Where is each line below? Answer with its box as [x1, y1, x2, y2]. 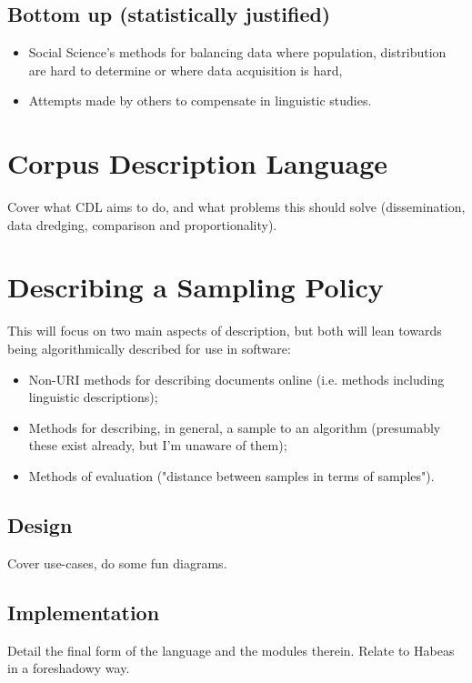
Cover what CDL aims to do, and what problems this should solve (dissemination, [7, 197, 466, 216]
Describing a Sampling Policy [7, 268, 384, 306]
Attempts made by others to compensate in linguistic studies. [28, 91, 372, 110]
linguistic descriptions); [28, 387, 158, 407]
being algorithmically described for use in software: [7, 339, 291, 358]
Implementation [7, 598, 160, 626]
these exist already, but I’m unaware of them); [28, 436, 287, 455]
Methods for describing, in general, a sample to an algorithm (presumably [28, 417, 441, 437]
